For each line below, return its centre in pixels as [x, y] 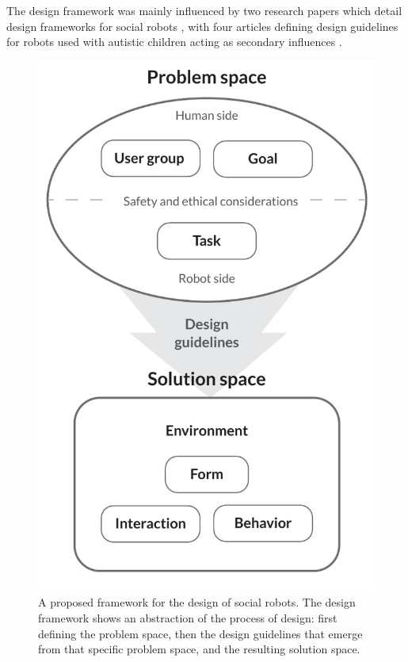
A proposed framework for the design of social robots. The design [197, 602]
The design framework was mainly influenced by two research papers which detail [204, 10]
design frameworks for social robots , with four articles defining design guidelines [202, 26]
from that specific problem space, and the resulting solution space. [199, 649]
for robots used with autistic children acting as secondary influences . [174, 42]
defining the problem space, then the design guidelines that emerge [200, 633]
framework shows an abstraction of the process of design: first [188, 617]
